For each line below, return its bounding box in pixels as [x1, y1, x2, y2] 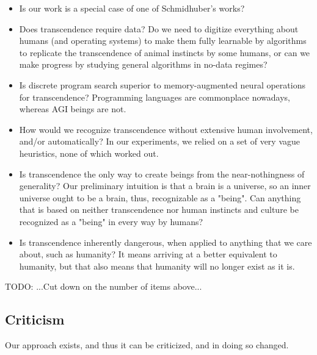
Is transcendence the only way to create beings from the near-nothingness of [19, 167, 305, 180]
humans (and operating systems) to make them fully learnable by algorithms [19, 34, 307, 47]
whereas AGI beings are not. [19, 102, 126, 115]
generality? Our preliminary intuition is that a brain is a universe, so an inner [19, 179, 311, 192]
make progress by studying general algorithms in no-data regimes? [19, 58, 268, 71]
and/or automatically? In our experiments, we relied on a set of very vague [19, 135, 301, 148]
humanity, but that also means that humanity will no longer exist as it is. [19, 259, 295, 272]
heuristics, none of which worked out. [19, 146, 159, 159]
